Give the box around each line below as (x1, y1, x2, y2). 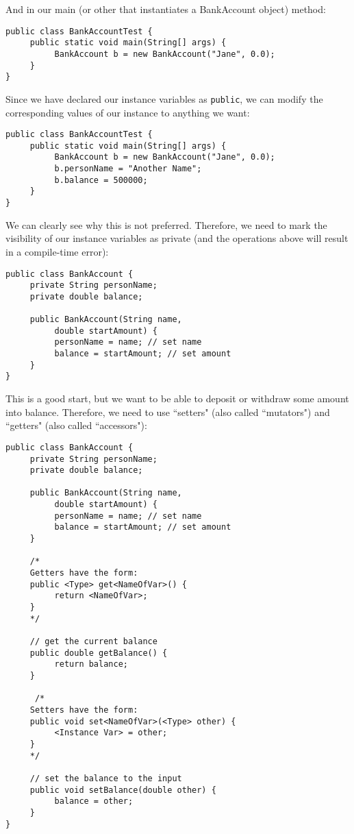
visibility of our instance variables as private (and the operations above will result (5, 231, 349, 245)
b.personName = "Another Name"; (54, 164, 202, 174)
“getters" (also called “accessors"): (5, 418, 147, 432)
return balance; (54, 659, 128, 670)
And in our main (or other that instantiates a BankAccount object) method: (5, 2, 326, 16)
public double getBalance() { (29, 648, 168, 658)
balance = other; (54, 796, 134, 807)
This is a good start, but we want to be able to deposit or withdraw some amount (5, 391, 349, 406)
